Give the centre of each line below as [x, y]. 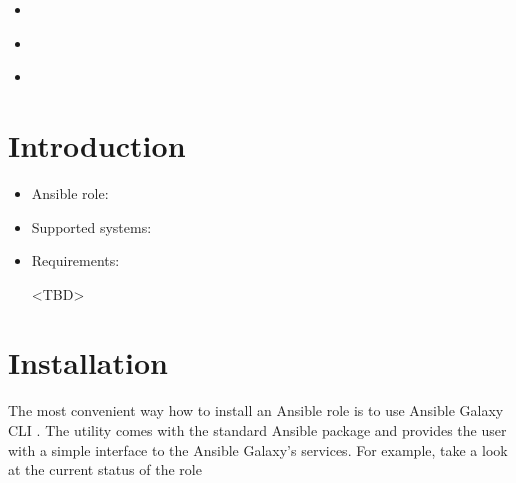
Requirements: [75, 260]
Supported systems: [91, 226]
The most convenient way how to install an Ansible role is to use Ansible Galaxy [256, 410]
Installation [88, 362]
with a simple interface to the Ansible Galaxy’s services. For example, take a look [258, 449]
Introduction [97, 144]
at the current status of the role [105, 469]
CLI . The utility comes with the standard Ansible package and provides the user [257, 430]
